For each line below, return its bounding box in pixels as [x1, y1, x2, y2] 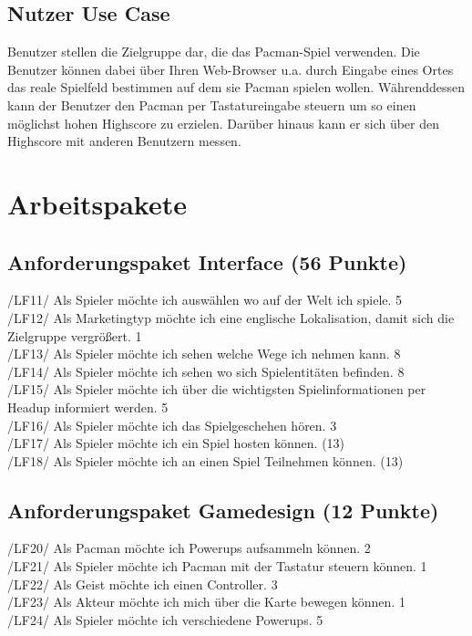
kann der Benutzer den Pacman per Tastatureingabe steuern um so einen [7, 95, 416, 114]
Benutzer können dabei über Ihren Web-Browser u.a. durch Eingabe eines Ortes [7, 59, 454, 78]
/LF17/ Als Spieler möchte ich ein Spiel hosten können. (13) [7, 433, 345, 453]
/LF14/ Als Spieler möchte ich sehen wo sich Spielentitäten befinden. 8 [7, 361, 405, 381]
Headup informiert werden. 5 [7, 397, 169, 416]
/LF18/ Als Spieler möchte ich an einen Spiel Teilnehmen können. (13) [7, 451, 404, 470]
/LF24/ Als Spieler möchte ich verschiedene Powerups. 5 [7, 610, 323, 629]
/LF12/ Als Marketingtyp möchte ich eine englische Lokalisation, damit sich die [7, 308, 455, 327]
